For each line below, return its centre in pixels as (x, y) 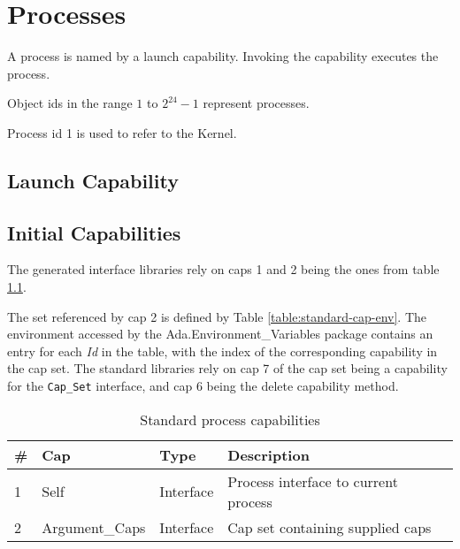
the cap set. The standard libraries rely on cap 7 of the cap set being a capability (227, 368)
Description (268, 454)
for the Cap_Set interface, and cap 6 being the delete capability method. (203, 386)
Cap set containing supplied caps (330, 527)
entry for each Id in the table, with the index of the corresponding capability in (222, 351)
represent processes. (256, 103)
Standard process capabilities (230, 419)
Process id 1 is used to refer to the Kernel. (122, 132)
